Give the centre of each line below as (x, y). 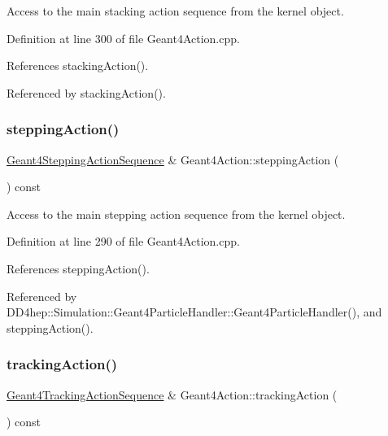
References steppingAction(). (78, 268)
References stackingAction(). (78, 65)
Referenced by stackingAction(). (86, 92)
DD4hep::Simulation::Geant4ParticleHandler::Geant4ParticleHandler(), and (194, 312)
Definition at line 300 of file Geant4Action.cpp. (123, 38)
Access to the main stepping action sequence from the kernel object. (176, 214)
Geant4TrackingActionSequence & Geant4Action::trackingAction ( (172, 394)
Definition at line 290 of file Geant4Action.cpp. (123, 241)
